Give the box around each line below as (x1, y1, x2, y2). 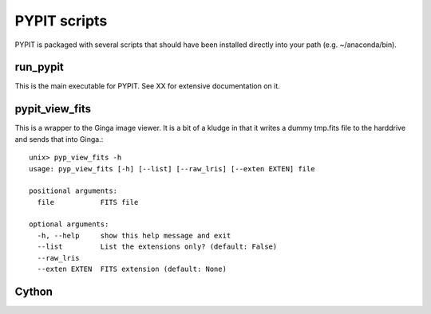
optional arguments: (29, 220, 109, 229)
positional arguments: (29, 186, 118, 195)
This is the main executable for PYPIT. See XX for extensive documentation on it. (14, 81, 281, 91)
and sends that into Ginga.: (14, 134, 104, 143)
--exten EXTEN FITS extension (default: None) (37, 265, 227, 274)
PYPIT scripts (14, 12, 108, 29)
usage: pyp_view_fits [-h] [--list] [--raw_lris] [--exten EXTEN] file (29, 164, 315, 173)
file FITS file (37, 198, 139, 206)
